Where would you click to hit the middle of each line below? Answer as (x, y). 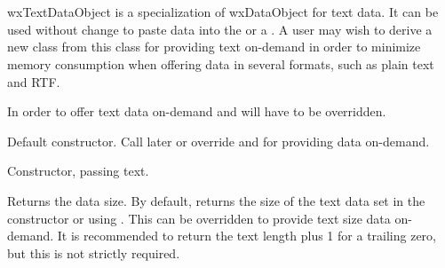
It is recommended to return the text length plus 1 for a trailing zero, (246, 236)
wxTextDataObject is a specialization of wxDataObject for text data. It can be (223, 12)
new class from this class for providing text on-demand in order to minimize (214, 47)
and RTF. (34, 81)
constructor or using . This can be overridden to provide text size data (199, 218)
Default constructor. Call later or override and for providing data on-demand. (219, 141)
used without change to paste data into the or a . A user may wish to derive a (220, 29)
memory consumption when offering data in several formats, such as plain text (221, 63)
